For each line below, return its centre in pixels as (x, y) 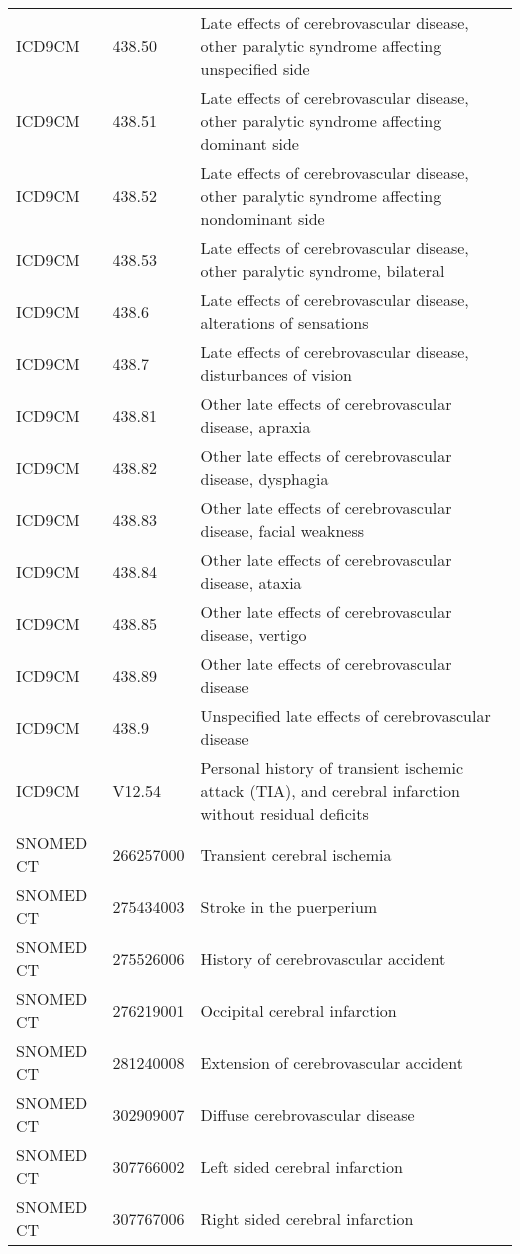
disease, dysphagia (264, 478)
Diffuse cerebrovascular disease (307, 1114)
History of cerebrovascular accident (323, 958)
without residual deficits (284, 813)
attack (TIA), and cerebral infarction (330, 790)
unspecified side (255, 68)
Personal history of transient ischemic (332, 767)
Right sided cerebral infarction (307, 1218)
